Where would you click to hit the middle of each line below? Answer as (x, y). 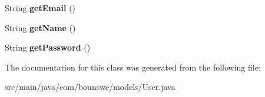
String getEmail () (40, 8)
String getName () (40, 27)
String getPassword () (48, 47)
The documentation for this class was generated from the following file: (133, 67)
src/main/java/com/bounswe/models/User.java (90, 87)
